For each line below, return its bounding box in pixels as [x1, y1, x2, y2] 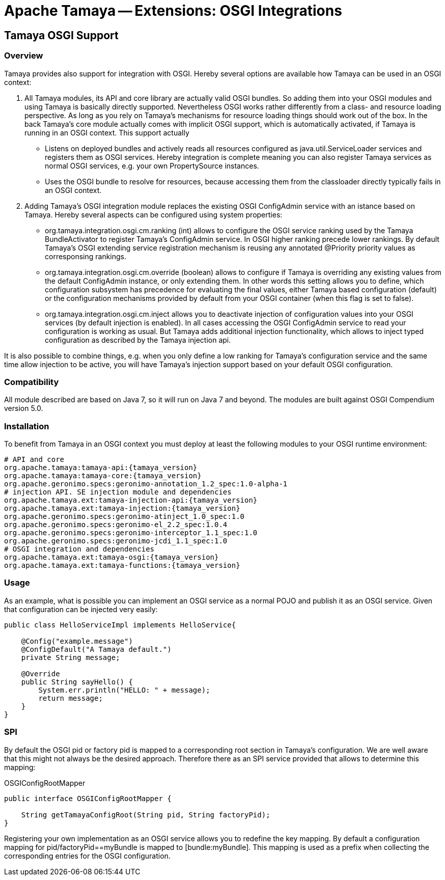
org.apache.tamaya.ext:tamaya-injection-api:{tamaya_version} [4, 496, 258, 505]
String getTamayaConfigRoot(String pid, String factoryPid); [21, 810, 270, 819]
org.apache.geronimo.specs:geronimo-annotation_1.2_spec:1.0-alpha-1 [4, 480, 288, 488]
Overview [4, 50, 43, 61]
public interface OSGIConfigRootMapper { [4, 794, 172, 803]
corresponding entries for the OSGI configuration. [4, 851, 171, 860]
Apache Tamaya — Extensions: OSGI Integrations [4, 2, 342, 19]
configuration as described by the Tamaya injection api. [45, 335, 231, 344]
